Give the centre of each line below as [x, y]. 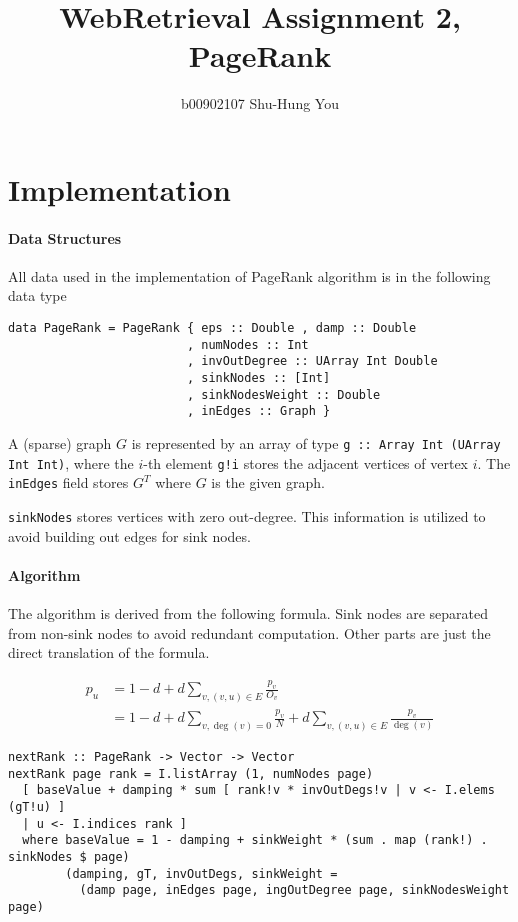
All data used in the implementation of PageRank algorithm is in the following [249, 275]
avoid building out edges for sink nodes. [129, 535]
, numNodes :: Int [247, 344]
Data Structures [65, 237]
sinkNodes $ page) [69, 857]
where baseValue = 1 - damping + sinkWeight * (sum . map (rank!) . [255, 840]
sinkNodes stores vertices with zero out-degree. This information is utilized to [247, 515]
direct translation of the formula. [109, 652]
